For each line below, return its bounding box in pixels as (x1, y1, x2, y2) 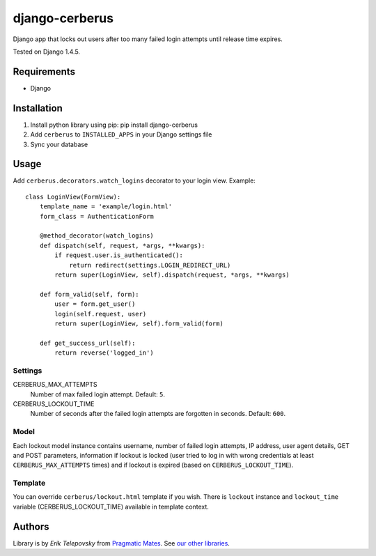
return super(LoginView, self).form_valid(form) (54, 319, 224, 327)
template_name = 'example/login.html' (39, 203, 173, 210)
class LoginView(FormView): (25, 192, 121, 201)
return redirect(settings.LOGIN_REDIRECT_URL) (69, 261, 231, 269)
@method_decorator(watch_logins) (39, 232, 155, 240)
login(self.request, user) (54, 310, 147, 318)
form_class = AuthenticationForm (39, 213, 155, 220)
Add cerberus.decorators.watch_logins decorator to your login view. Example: (13, 176, 256, 185)
